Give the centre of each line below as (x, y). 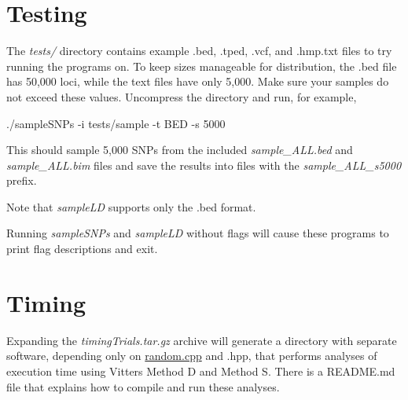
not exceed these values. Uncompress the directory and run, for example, (182, 96)
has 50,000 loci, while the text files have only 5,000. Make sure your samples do (198, 81)
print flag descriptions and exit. (82, 249)
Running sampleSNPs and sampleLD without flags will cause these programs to (198, 233)
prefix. (22, 180)
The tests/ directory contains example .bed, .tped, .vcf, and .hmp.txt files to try (199, 51)
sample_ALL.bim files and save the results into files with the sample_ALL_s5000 (204, 165)
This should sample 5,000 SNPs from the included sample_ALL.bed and (180, 150)
